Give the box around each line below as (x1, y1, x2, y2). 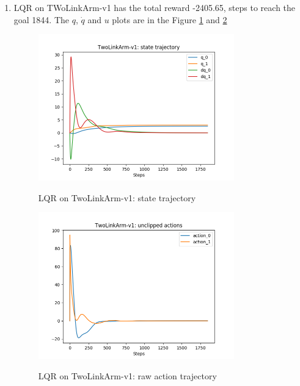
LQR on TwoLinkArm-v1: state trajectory (38, 191, 196, 204)
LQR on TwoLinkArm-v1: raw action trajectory (38, 370, 217, 382)
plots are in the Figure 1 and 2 (112, 13, 227, 26)
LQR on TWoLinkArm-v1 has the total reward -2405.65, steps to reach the (13, 1, 296, 13)
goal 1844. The (13, 13, 70, 26)
